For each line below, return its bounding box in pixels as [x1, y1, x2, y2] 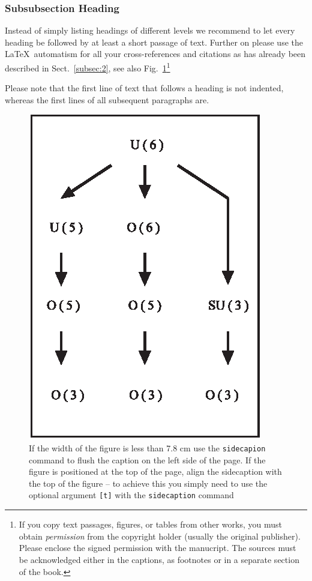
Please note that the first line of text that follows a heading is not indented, [5, 82, 284, 94]
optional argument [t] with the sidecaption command [29, 489, 234, 501]
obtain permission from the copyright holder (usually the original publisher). [19, 529, 301, 542]
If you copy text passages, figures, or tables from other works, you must [19, 518, 282, 531]
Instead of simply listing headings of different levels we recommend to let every [5, 24, 295, 37]
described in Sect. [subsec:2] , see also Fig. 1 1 [5, 60, 170, 74]
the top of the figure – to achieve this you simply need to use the [29, 477, 268, 489]
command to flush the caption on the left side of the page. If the [29, 453, 266, 466]
